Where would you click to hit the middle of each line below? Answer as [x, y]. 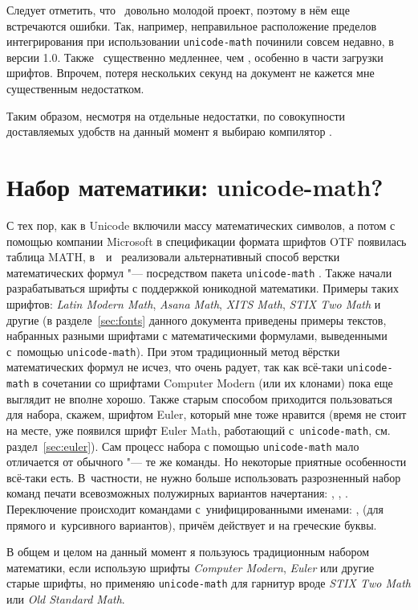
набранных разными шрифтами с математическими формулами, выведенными [197, 336]
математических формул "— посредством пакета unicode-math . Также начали [199, 272]
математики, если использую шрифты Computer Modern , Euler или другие [191, 567]
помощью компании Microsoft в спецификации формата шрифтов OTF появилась [207, 241]
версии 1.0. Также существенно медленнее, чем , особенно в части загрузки [195, 57]
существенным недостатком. [75, 89]
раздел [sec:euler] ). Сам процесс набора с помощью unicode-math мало [183, 446]
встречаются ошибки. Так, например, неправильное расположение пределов [191, 25]
